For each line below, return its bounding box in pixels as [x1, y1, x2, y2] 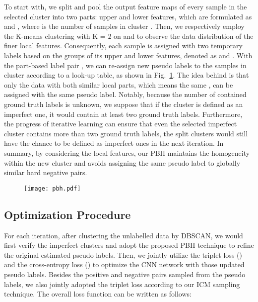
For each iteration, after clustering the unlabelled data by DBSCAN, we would [4, 230, 243, 240]
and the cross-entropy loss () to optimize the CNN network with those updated [4, 259, 245, 270]
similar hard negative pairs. [4, 167, 87, 178]
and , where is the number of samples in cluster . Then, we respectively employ [4, 21, 245, 31]
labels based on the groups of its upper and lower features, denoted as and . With [4, 50, 253, 60]
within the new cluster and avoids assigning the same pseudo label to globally [4, 157, 241, 168]
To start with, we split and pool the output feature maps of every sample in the [4, 1, 247, 11]
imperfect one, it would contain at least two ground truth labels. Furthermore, [4, 108, 243, 119]
